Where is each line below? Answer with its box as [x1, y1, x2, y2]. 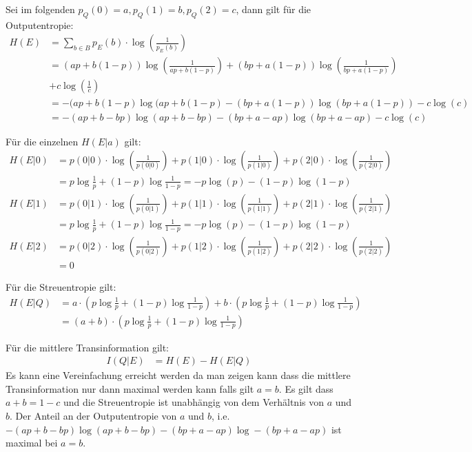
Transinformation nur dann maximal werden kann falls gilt [6, 381, 254, 395]
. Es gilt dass [278, 381, 334, 395]
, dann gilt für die [236, 2, 311, 16]
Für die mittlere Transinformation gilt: [6, 340, 170, 354]
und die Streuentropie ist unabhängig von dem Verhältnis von [63, 395, 324, 409]
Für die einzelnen [6, 134, 79, 148]
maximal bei [6, 435, 58, 450]
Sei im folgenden [6, 2, 75, 16]
